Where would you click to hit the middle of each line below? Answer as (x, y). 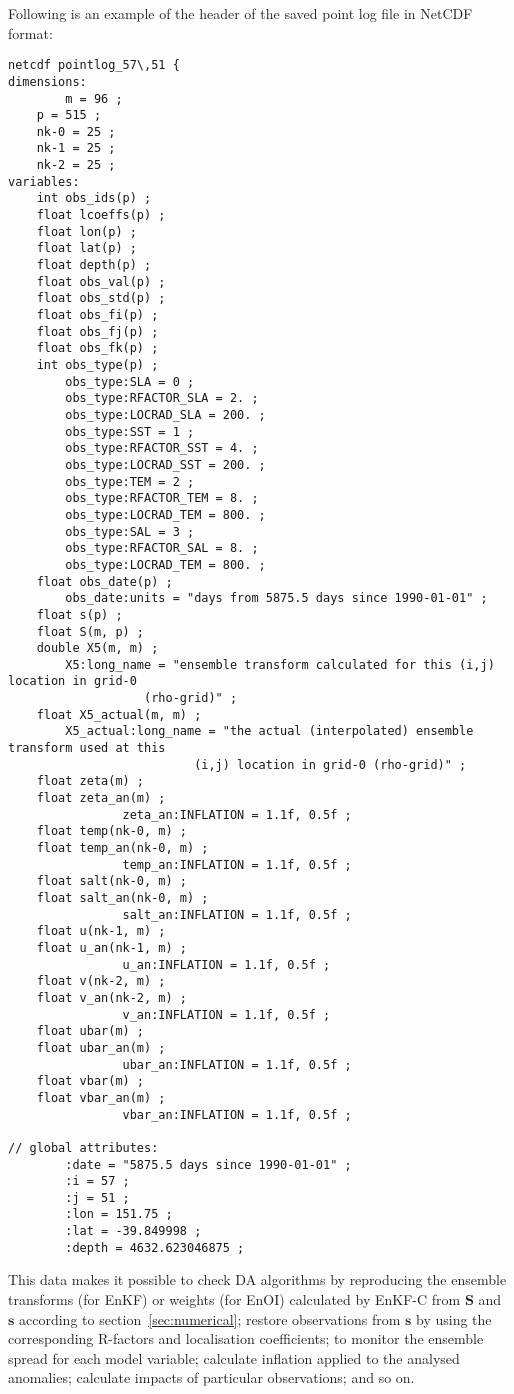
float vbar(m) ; (90, 1081)
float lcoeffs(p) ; (101, 215)
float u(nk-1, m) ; (101, 931)
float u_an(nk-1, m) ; (111, 947)
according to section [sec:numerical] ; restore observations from (210, 1318)
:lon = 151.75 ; (119, 1214)
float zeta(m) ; (90, 781)
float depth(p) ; (94, 265)
